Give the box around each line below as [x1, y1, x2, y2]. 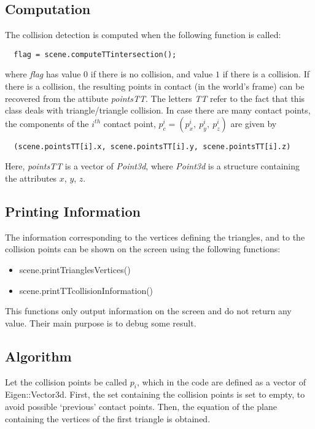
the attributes [5, 172, 57, 185]
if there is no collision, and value [90, 68, 213, 80]
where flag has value [5, 68, 81, 80]
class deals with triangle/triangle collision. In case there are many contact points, [5, 104, 311, 117]
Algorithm [5, 346, 72, 365]
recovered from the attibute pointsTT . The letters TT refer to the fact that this [5, 91, 305, 104]
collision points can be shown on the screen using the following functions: [5, 242, 281, 255]
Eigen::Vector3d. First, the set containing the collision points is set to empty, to [5, 388, 305, 401]
